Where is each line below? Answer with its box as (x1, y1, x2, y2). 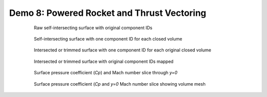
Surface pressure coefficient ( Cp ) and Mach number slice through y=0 (34, 70, 178, 76)
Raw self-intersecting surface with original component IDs (34, 25, 153, 31)
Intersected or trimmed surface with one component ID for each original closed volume (34, 47, 212, 53)
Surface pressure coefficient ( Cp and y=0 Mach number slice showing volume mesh (34, 81, 206, 87)
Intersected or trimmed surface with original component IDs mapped (34, 58, 174, 64)
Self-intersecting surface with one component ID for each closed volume (34, 36, 182, 42)
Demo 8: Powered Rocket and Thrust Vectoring (9, 7, 207, 18)
